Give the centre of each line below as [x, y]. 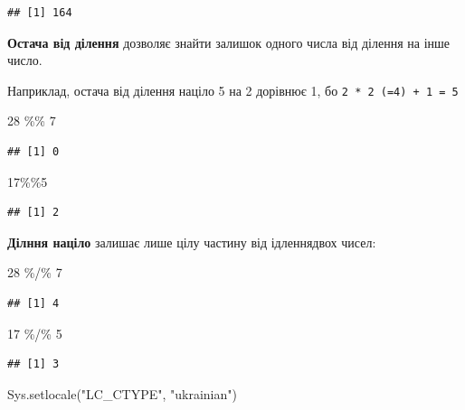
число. [25, 60]
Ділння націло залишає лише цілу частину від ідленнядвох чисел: [192, 242]
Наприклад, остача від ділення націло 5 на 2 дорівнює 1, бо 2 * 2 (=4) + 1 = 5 [233, 90]
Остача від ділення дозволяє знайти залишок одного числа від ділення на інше [229, 42]
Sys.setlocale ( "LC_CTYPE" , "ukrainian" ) [122, 393]
